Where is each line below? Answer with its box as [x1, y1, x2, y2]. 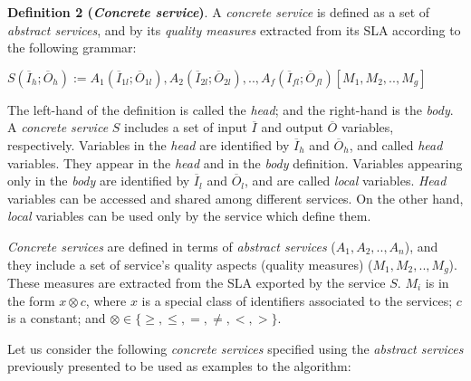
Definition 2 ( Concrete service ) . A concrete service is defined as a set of [7, 3, 430, 21]
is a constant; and [7, 309, 106, 328]
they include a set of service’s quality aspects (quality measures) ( [7, 254, 373, 273]
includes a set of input [124, 118, 247, 137]
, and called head [349, 135, 443, 154]
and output [261, 118, 323, 137]
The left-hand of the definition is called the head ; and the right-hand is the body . [7, 100, 454, 119]
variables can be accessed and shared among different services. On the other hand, [7, 188, 464, 207]
